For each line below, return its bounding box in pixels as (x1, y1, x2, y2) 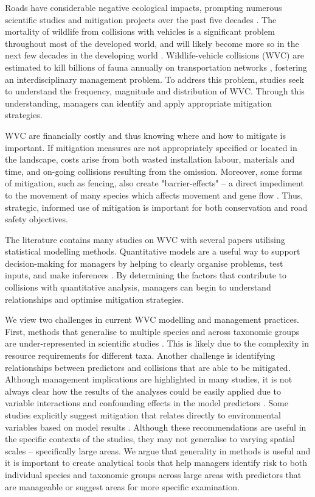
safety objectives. (5, 213, 68, 225)
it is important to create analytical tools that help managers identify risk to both (5, 456, 308, 469)
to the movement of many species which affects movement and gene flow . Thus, (5, 188, 303, 201)
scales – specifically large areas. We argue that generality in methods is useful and (5, 444, 311, 457)
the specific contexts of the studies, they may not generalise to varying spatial (5, 432, 295, 445)
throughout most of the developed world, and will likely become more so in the (5, 37, 299, 49)
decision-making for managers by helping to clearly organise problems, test (5, 256, 283, 269)
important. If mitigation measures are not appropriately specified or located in (5, 141, 297, 153)
